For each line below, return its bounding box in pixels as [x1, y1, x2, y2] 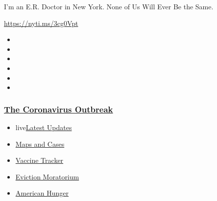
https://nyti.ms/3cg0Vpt [4, 18, 78, 28]
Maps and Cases [15, 138, 65, 149]
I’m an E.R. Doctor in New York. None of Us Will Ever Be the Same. [4, 1, 214, 11]
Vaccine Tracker [15, 155, 64, 165]
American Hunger [15, 188, 69, 198]
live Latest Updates [15, 122, 72, 132]
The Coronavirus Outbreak [4, 103, 113, 115]
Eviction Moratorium [15, 171, 79, 181]
